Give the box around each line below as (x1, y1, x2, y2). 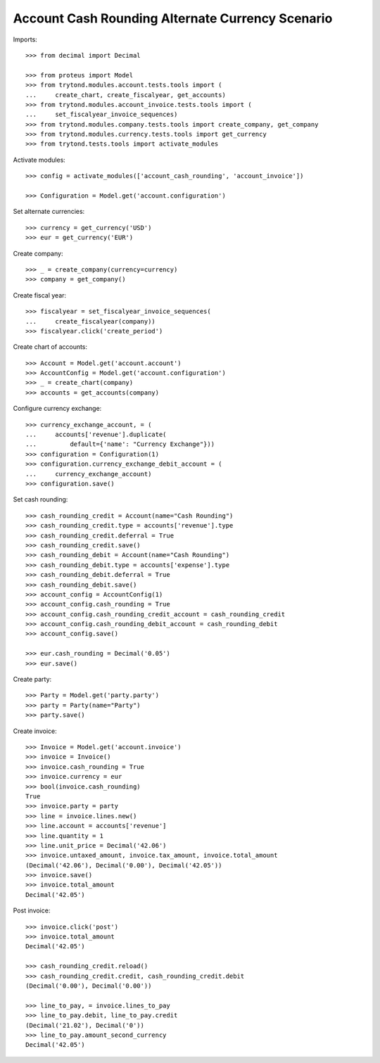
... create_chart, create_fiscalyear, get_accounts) (25, 91, 227, 98)
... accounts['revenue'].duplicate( (25, 431, 167, 439)
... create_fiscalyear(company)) (25, 317, 156, 325)
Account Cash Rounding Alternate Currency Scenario (13, 11, 333, 26)
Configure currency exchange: (13, 405, 102, 413)
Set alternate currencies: (13, 208, 85, 216)
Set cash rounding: (13, 495, 68, 504)
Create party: (13, 675, 52, 684)
